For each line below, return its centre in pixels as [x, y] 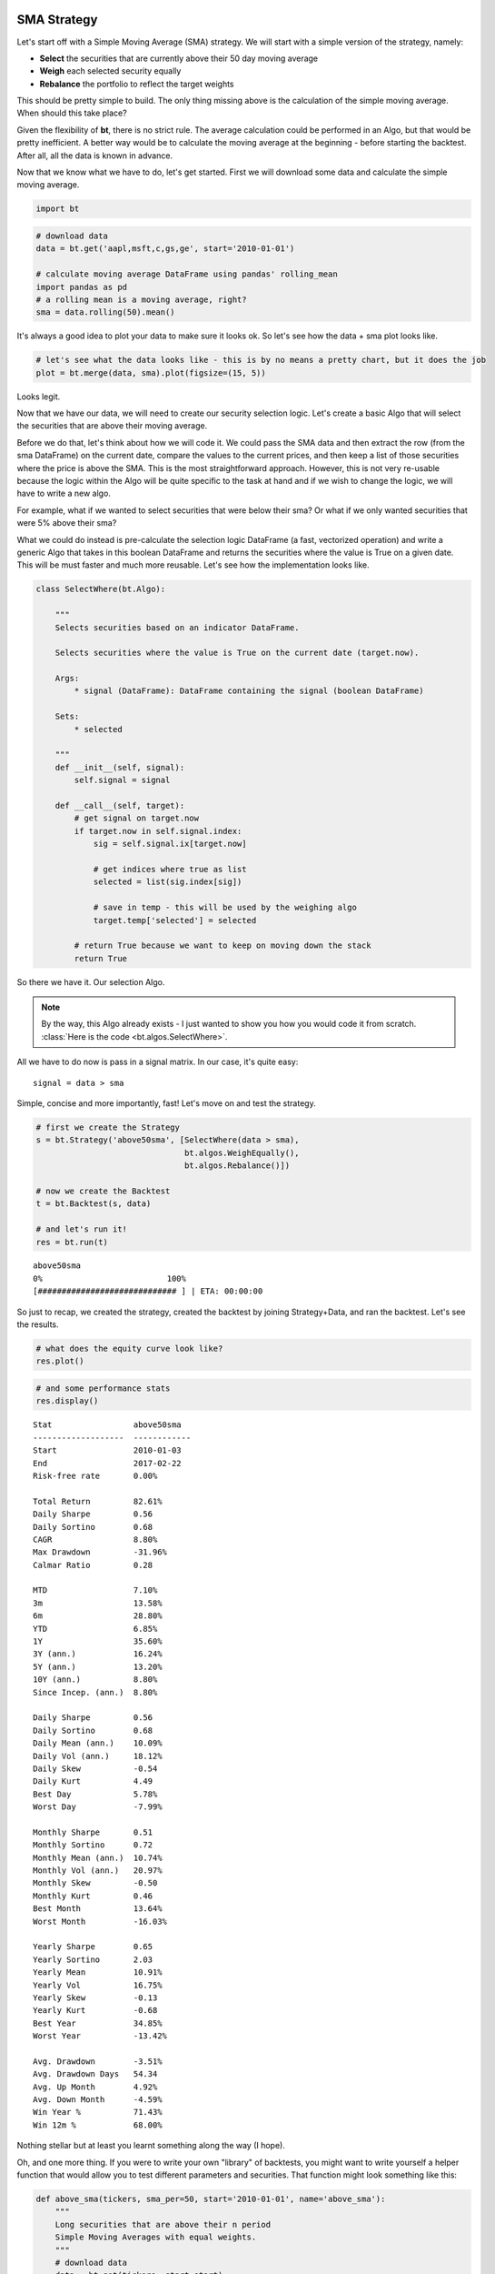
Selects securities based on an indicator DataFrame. [177, 627]
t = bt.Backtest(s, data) [94, 1204]
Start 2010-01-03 [107, 1450]
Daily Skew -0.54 [95, 1768]
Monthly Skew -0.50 [95, 1883]
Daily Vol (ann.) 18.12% [98, 1756]
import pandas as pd [81, 287]
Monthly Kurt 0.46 [93, 1896]
